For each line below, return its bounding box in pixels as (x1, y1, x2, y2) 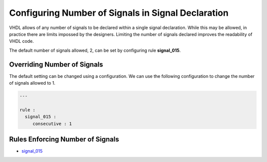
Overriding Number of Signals (9, 60, 103, 68)
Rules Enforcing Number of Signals (9, 135, 119, 143)
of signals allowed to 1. (9, 80, 55, 86)
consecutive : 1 (32, 121, 72, 127)
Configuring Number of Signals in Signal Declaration (9, 7, 229, 18)
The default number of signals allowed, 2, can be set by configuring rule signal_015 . (9, 47, 181, 53)
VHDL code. (9, 38, 34, 44)
